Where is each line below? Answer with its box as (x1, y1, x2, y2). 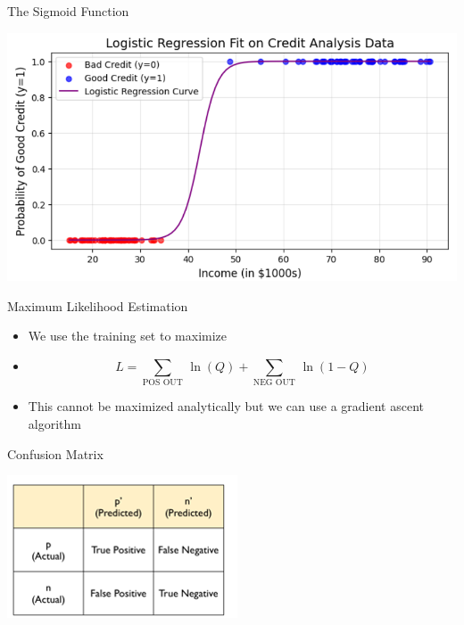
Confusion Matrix (7, 444, 104, 463)
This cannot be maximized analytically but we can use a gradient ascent (28, 397, 424, 415)
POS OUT (142, 378, 183, 388)
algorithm (28, 414, 81, 432)
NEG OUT (253, 378, 295, 388)
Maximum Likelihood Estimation (7, 296, 188, 315)
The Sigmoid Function (7, 2, 129, 20)
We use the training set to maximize (28, 326, 228, 345)
